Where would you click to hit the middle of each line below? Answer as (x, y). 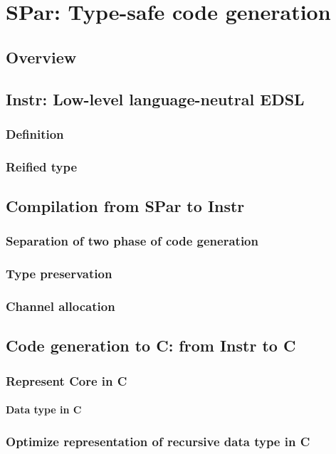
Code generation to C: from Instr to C (151, 345)
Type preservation (59, 274)
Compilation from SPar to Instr (125, 206)
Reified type (42, 166)
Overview (41, 57)
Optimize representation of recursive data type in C (158, 441)
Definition (35, 133)
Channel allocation (61, 306)
